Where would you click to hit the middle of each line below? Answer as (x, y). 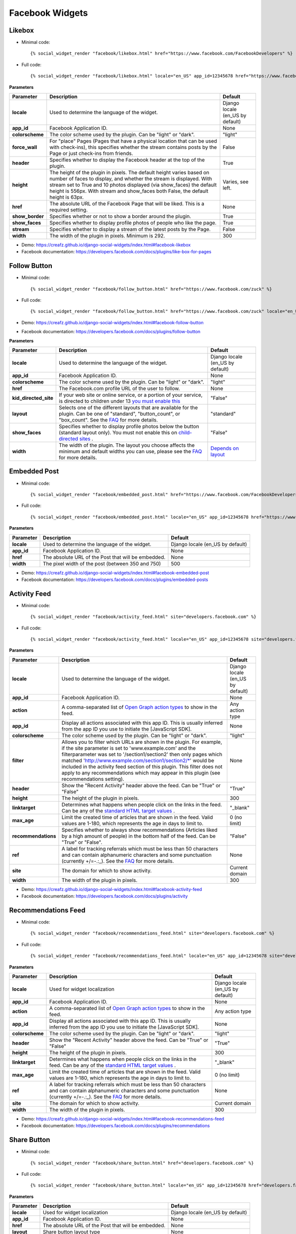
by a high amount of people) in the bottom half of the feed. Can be (139, 836)
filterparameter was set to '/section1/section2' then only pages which (142, 754)
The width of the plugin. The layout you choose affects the (127, 445)
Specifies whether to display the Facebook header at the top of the (127, 160)
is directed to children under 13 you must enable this (120, 401)
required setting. (69, 210)
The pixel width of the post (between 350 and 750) (102, 564)
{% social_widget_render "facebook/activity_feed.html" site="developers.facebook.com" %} (143, 617)
